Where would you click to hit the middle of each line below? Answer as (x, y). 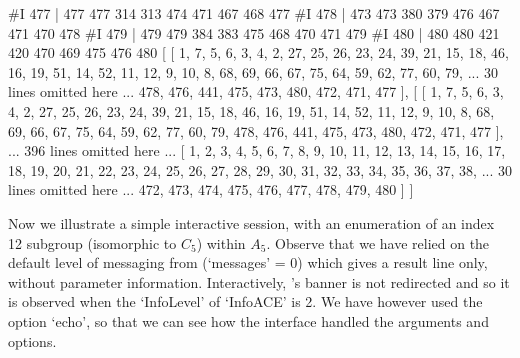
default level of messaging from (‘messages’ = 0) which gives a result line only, (248, 262)
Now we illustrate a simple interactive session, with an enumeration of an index (251, 222)
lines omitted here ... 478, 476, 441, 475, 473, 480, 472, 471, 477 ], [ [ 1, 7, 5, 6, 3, (256, 91)
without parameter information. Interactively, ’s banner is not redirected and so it (259, 281)
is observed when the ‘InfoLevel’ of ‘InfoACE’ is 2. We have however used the (245, 301)
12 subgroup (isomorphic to (92, 242)
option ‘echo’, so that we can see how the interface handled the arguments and (248, 320)
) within (221, 242)
